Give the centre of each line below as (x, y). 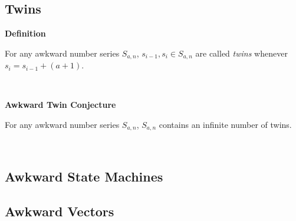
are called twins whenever (241, 53)
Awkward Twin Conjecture (60, 105)
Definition (25, 33)
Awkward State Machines (84, 177)
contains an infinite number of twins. (225, 125)
